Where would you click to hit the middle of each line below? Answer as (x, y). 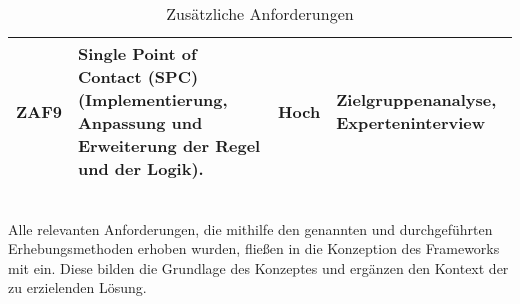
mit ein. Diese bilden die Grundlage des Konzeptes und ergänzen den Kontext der (258, 267)
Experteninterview (411, 122)
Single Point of (137, 53)
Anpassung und (140, 122)
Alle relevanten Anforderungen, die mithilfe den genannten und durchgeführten (250, 228)
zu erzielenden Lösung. (77, 287)
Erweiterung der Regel (169, 145)
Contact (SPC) (138, 76)
